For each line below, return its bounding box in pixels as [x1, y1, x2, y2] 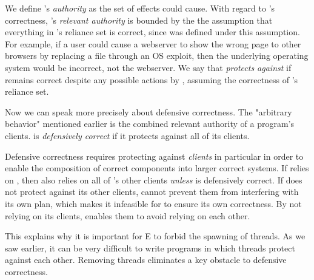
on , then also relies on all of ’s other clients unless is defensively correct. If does [5, 173, 302, 186]
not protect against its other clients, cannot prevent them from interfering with [5, 185, 299, 198]
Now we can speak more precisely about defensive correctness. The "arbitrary [5, 105, 292, 118]
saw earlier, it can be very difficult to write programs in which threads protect [5, 241, 295, 254]
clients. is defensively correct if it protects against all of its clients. [5, 129, 250, 142]
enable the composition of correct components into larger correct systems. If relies [5, 162, 309, 174]
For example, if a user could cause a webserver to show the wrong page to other [5, 37, 301, 50]
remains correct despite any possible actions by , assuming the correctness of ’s [5, 73, 298, 86]
